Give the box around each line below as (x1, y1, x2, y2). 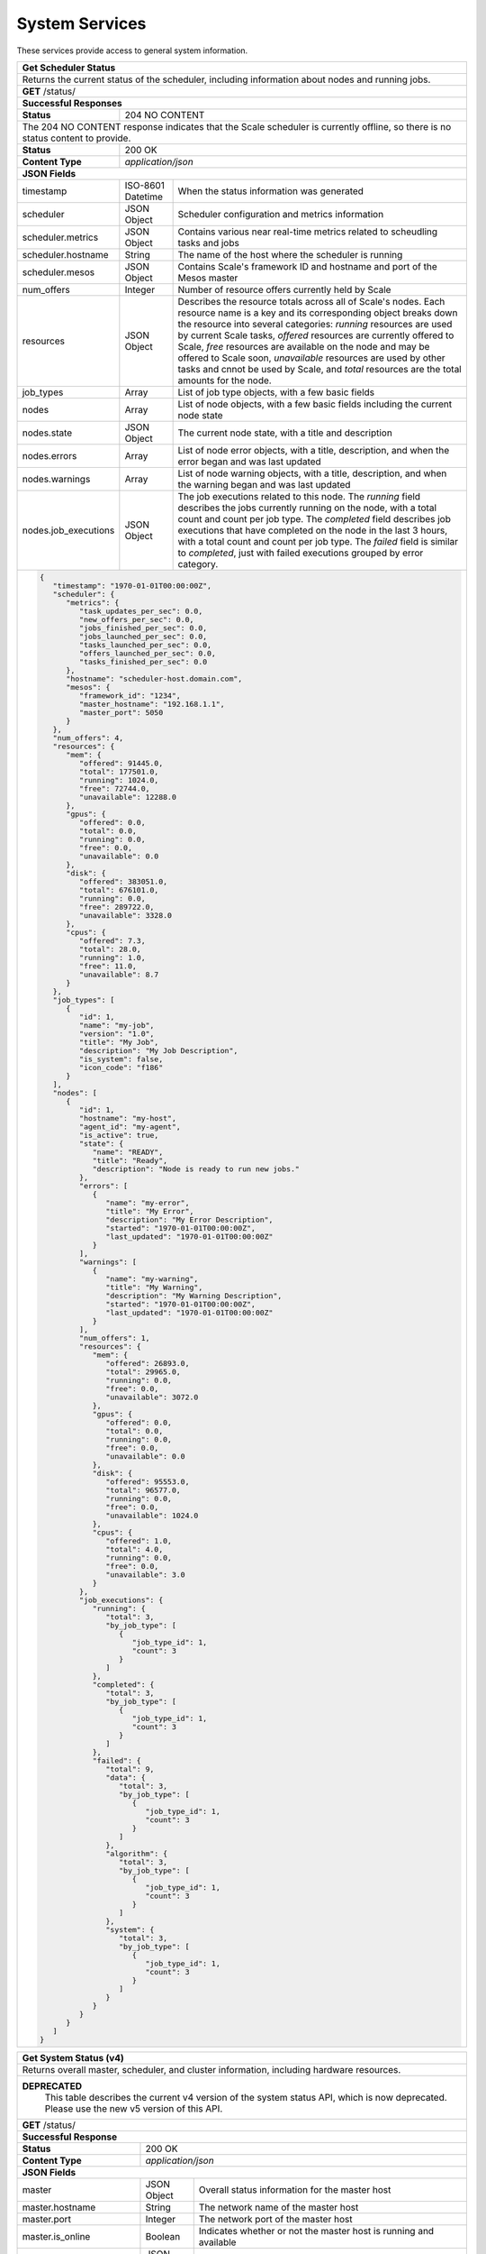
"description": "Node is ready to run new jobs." (92, 1164, 301, 1174)
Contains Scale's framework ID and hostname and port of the (177, 260, 438, 272)
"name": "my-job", (79, 1020, 155, 1030)
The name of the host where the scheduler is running (177, 248, 403, 261)
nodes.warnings (22, 472, 91, 485)
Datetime (124, 190, 164, 203)
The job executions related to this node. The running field (177, 490, 421, 502)
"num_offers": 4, (52, 733, 124, 743)
